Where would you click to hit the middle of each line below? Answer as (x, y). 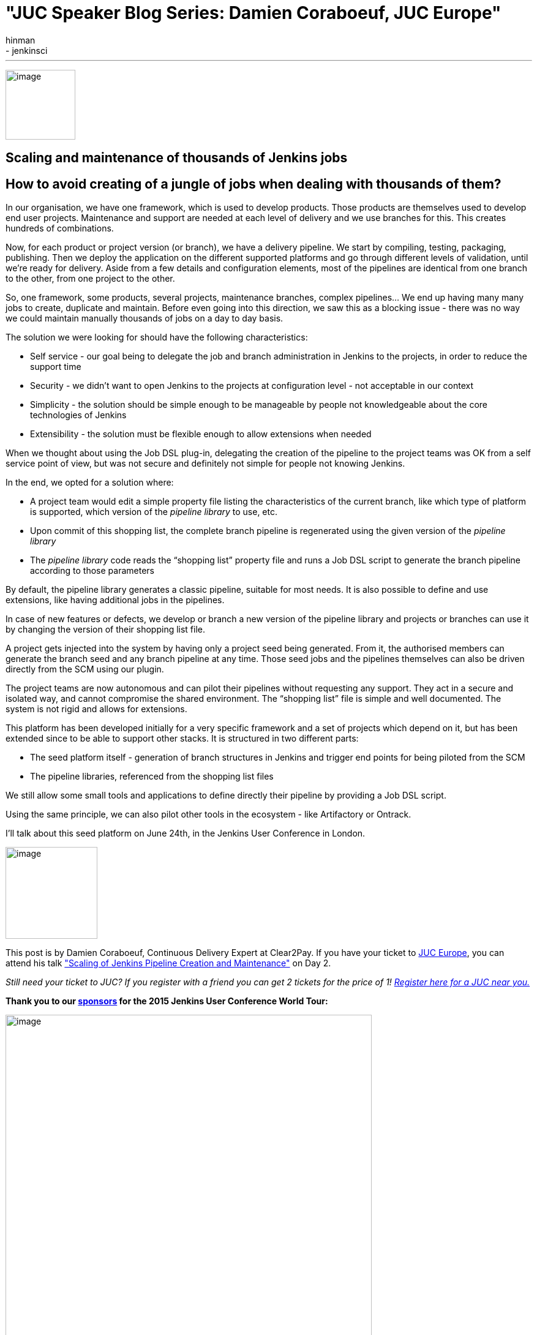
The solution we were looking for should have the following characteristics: (157, 337)
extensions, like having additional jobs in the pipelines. (115, 600)
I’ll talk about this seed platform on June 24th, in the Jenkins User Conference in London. (186, 833)
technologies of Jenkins (78, 415)
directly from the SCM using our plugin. (85, 669)
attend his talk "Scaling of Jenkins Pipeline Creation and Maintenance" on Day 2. (168, 963)
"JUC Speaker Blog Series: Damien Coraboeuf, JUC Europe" (253, 13)
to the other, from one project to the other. (90, 279)
